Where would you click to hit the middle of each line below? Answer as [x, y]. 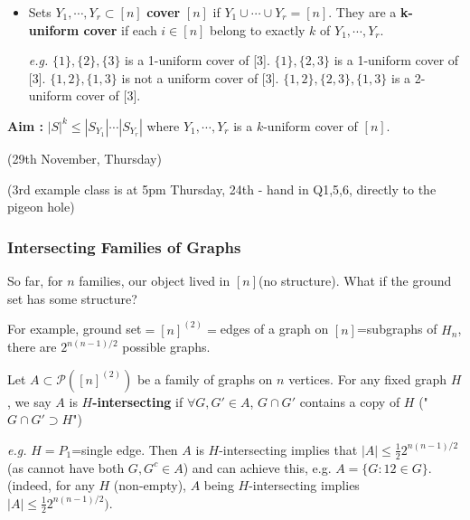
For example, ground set [75, 329]
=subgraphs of [397, 329]
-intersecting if [138, 401]
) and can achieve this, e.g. [257, 467]
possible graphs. [166, 347]
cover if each [120, 29]
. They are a [362, 12]
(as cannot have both [66, 467]
